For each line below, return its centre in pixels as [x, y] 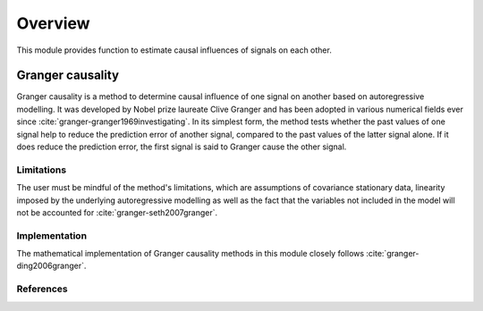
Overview [53, 23]
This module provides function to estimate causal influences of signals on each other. [174, 50]
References [42, 289]
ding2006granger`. [51, 266]
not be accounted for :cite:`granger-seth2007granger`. [117, 212]
